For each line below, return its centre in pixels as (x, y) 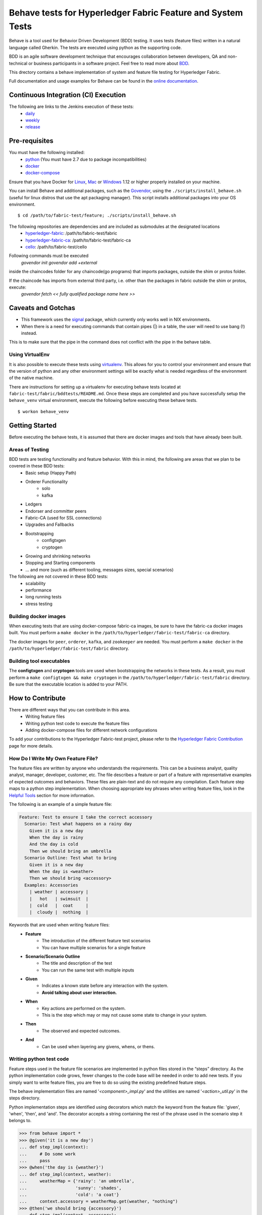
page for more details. (31, 746)
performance (39, 590)
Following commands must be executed (49, 256)
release (33, 127)
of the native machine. (31, 378)
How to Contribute (37, 698)
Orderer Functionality (47, 482)
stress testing (39, 604)
